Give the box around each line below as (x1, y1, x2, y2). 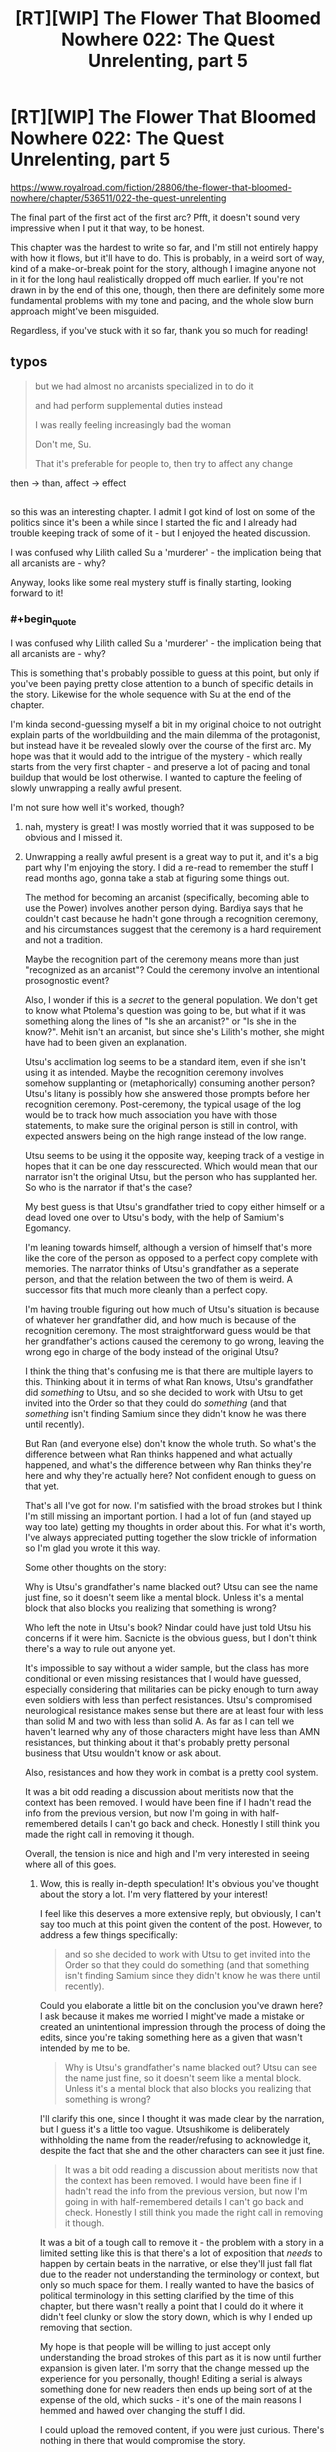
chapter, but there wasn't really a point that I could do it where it (39, 2300, 304, 2312)
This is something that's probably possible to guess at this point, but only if (10, 667, 320, 679)
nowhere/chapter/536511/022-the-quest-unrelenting (10, 192, 227, 204)
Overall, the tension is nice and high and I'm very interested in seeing (24, 1847, 310, 1859)
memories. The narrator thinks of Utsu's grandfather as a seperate (24, 1262, 300, 1274)
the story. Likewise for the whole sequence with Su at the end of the (10, 688, 292, 700)
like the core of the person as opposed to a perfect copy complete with (24, 1252, 318, 1264)
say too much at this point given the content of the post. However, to (39, 1918, 323, 1930)
